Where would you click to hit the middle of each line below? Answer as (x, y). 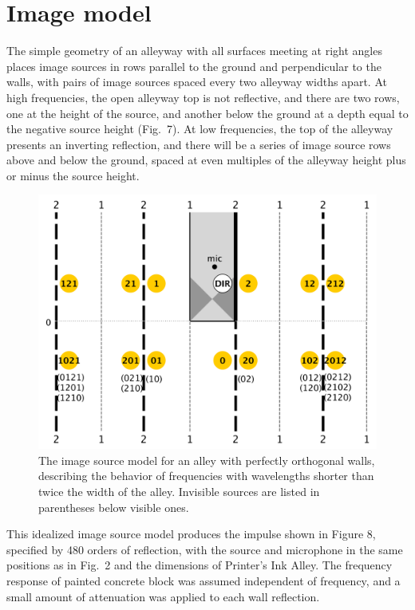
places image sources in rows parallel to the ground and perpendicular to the (194, 66)
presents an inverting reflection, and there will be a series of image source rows (199, 144)
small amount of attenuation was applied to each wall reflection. (163, 596)
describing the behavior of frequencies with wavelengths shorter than (206, 476)
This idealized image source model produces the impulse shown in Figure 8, (191, 534)
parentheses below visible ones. (114, 507)
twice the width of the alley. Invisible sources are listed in (179, 492)
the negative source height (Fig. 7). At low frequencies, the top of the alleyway (200, 129)
